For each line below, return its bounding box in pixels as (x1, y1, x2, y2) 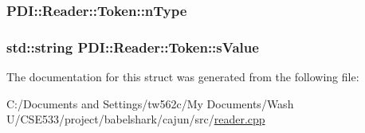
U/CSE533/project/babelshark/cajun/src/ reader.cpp (6, 111, 265, 127)
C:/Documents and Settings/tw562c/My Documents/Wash (6, 95, 294, 111)
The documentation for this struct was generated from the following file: (6, 68, 359, 85)
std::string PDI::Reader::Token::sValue (6, 37, 259, 57)
